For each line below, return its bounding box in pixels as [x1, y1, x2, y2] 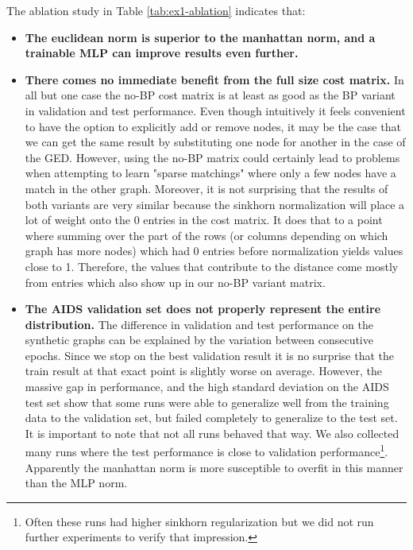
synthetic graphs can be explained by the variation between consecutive [25, 331, 373, 348]
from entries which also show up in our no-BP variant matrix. [25, 273, 326, 290]
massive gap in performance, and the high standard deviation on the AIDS [25, 378, 389, 395]
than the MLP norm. [25, 474, 128, 491]
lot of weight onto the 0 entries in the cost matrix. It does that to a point [25, 211, 383, 228]
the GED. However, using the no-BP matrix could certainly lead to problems [25, 149, 400, 165]
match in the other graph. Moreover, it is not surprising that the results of [25, 180, 388, 196]
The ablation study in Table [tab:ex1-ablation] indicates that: [6, 2, 306, 18]
